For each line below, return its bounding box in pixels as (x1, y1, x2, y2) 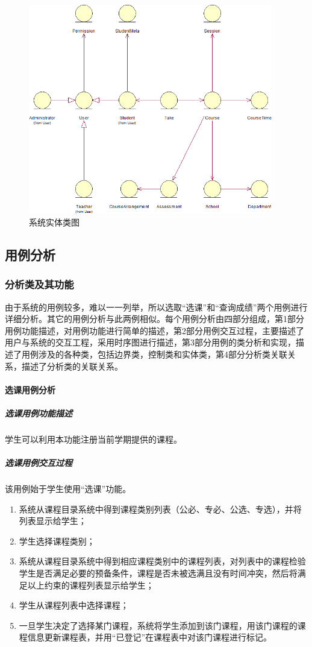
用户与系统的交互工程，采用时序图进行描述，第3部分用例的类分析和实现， (5, 336, 296, 349)
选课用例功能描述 (5, 406, 72, 419)
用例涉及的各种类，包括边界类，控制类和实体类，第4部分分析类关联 (21, 347, 287, 360)
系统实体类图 (29, 216, 80, 229)
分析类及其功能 (5, 277, 74, 292)
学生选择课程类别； (19, 534, 95, 547)
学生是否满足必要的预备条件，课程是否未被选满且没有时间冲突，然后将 (19, 567, 298, 579)
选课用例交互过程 (5, 456, 72, 469)
